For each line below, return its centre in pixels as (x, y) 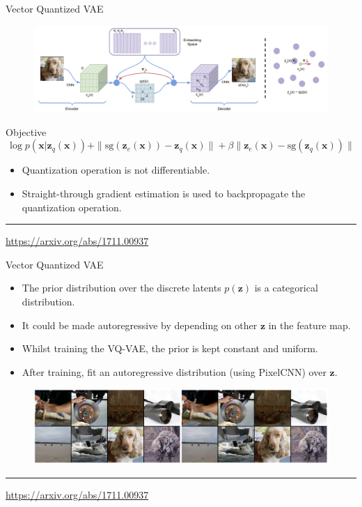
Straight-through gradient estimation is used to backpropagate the (164, 193)
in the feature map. (309, 325)
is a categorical (286, 288)
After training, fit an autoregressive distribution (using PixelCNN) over (174, 371)
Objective (26, 131)
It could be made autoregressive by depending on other (140, 325)
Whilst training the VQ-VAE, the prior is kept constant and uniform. (170, 348)
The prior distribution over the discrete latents (121, 288)
